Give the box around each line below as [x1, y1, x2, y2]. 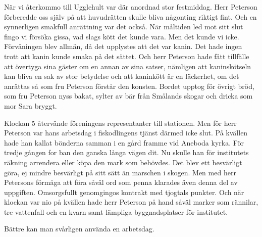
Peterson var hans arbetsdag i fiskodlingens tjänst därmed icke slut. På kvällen [4, 127, 248, 138]
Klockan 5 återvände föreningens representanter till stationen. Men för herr [4, 117, 237, 128]
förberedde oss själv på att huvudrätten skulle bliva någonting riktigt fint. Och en [4, 11, 257, 22]
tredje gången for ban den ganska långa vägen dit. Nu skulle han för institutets [4, 147, 249, 158]
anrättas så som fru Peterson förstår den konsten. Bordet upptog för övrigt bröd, [4, 80, 254, 91]
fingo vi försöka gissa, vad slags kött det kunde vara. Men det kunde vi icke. [4, 31, 239, 41]
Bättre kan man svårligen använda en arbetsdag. [4, 223, 154, 234]
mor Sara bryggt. [4, 100, 57, 111]
